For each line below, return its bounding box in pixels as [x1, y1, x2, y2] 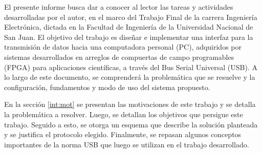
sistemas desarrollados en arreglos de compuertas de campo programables [4, 51, 234, 62]
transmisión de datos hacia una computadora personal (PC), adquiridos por [4, 41, 242, 52]
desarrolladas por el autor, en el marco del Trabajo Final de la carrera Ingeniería [4, 11, 257, 22]
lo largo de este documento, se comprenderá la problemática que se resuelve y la [4, 72, 255, 82]
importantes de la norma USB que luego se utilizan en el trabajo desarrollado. [4, 139, 249, 149]
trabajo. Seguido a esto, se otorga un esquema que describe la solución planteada [4, 119, 258, 129]
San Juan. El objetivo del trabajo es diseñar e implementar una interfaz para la [4, 31, 253, 42]
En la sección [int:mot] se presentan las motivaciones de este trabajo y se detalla [4, 99, 256, 110]
